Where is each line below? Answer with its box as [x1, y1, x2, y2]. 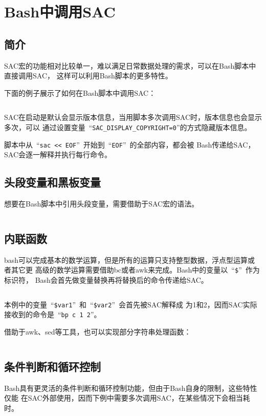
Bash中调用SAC [4, 1, 116, 22]
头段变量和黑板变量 [4, 174, 101, 190]
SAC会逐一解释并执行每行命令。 [4, 149, 112, 160]
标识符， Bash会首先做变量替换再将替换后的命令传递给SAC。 [4, 275, 208, 285]
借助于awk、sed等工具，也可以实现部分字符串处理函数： [4, 326, 191, 337]
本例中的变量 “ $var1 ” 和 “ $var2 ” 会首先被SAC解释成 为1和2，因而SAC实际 [4, 299, 257, 309]
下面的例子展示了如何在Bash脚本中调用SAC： [4, 87, 156, 98]
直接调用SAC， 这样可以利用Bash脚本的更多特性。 [4, 70, 172, 81]
